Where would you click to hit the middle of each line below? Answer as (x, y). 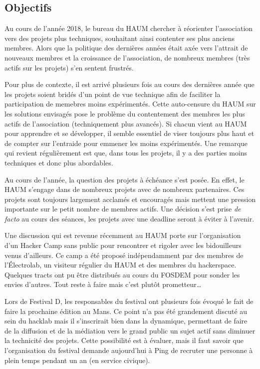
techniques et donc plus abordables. (59, 162)
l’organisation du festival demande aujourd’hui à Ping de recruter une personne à (129, 350)
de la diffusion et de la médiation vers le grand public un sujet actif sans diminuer (130, 330)
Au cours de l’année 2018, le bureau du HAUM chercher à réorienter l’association (129, 28)
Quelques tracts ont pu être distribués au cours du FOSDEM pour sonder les (122, 274)
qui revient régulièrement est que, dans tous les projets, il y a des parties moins (126, 153)
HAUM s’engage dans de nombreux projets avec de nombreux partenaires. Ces (125, 189)
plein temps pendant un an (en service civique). (77, 360)
